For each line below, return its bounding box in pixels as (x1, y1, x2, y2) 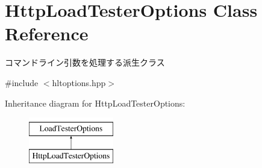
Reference (5, 21, 89, 46)
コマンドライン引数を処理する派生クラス (5, 56, 165, 69)
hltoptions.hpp (52, 76, 106, 89)
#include (5, 76, 39, 89)
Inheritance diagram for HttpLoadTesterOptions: (5, 96, 186, 109)
